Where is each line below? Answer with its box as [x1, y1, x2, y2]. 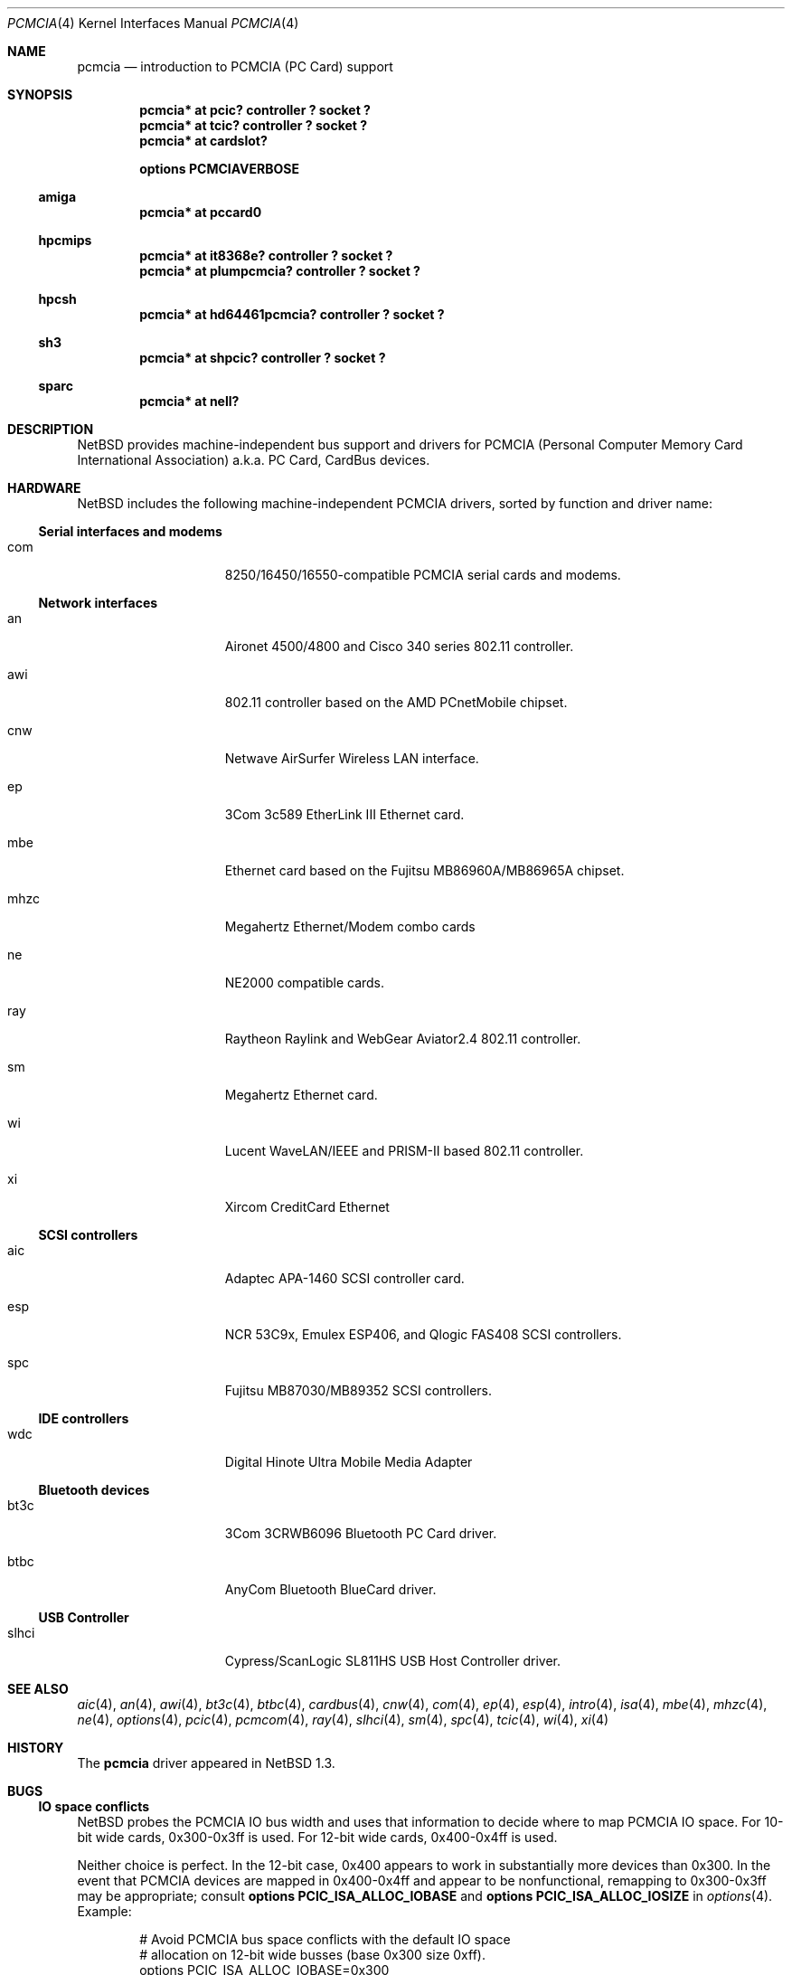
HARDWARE [7, 480, 81, 496]
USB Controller [38, 1610, 129, 1625]
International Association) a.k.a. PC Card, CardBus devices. [77, 452, 430, 468]
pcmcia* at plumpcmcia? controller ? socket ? [139, 263, 420, 279]
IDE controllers [38, 1411, 129, 1426]
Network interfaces [38, 595, 158, 610]
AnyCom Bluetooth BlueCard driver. [224, 1582, 437, 1597]
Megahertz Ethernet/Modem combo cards [224, 919, 476, 934]
